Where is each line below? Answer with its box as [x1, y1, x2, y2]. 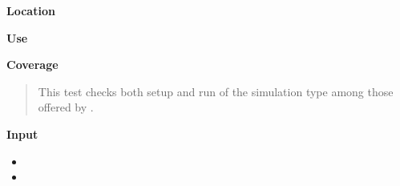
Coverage [6, 56, 59, 73]
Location [6, 2, 55, 18]
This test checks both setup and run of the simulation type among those [38, 83, 394, 99]
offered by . [38, 99, 94, 115]
